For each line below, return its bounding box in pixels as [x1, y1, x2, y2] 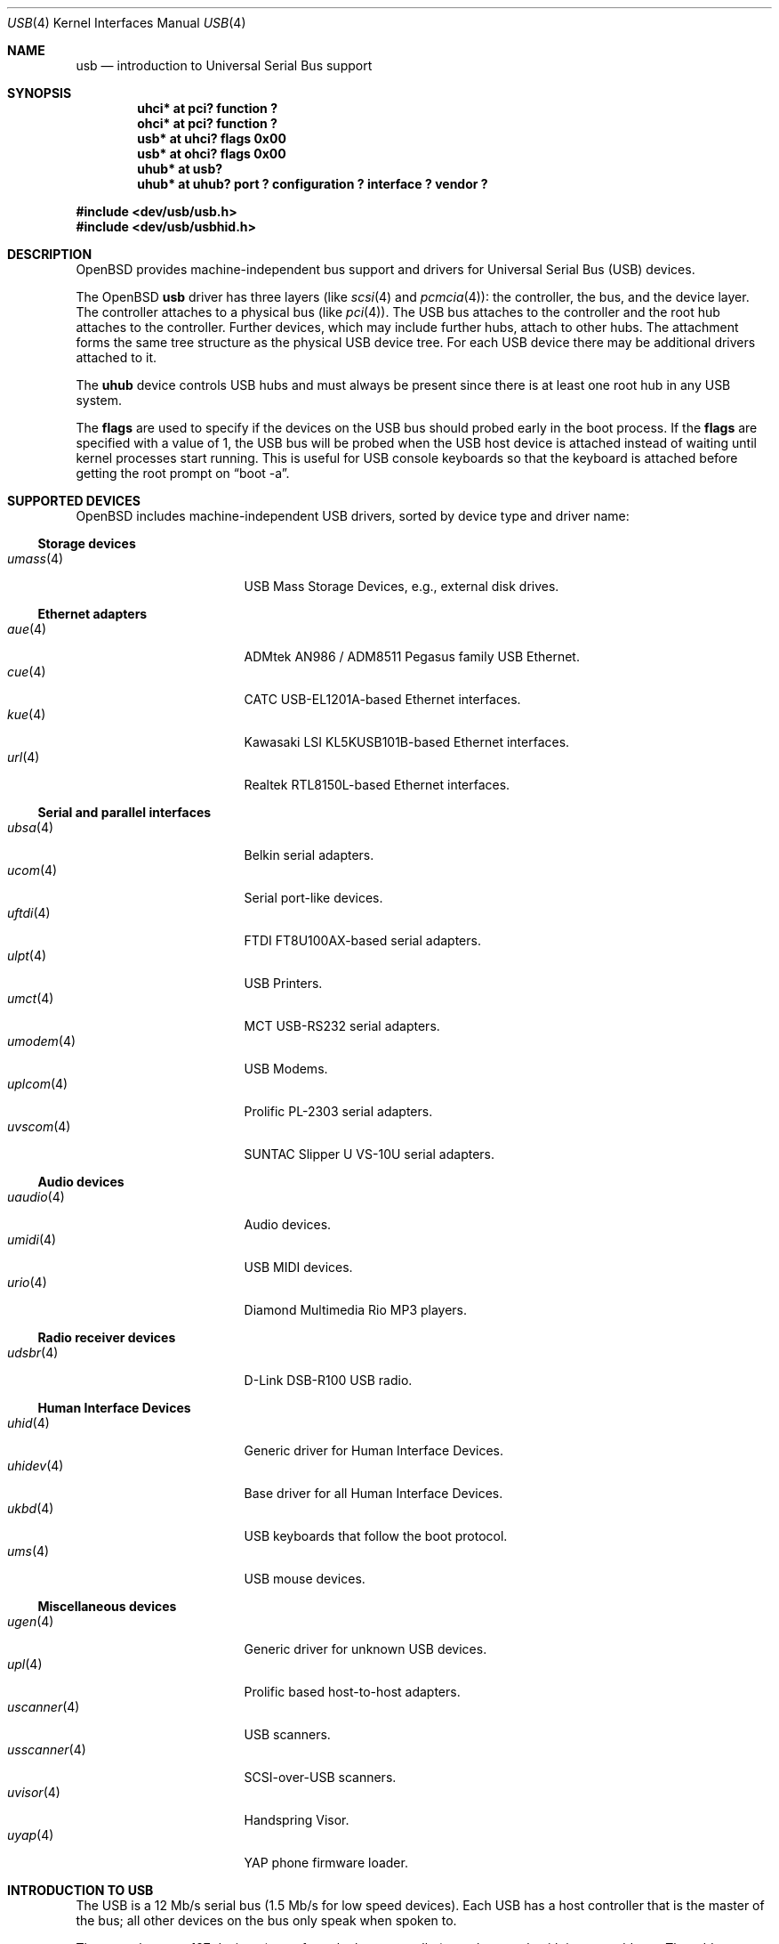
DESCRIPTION [7, 247, 92, 262]
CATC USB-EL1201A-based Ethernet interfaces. [244, 692, 521, 707]
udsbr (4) [7, 1345, 59, 1360]
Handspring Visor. [244, 1812, 349, 1827]
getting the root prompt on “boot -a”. [76, 466, 290, 481]
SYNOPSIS [7, 85, 72, 101]
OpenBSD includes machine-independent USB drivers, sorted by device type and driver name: [76, 508, 630, 523]
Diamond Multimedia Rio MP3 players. [244, 1302, 468, 1317]
